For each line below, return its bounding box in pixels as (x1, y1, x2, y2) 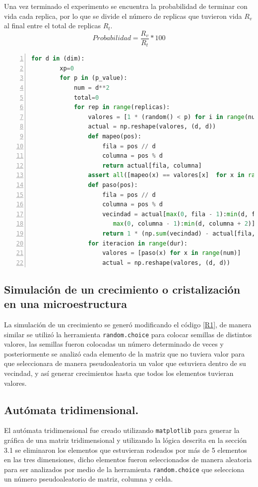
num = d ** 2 (73, 84, 110, 92)
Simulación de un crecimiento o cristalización (4, 281, 241, 297)
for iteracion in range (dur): (88, 240, 188, 247)
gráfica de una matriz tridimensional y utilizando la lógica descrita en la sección (4, 435, 247, 445)
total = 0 (73, 94, 99, 101)
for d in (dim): (31, 55, 85, 62)
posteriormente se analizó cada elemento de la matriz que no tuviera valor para (4, 348, 245, 359)
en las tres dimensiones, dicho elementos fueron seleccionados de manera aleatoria (4, 454, 252, 465)
